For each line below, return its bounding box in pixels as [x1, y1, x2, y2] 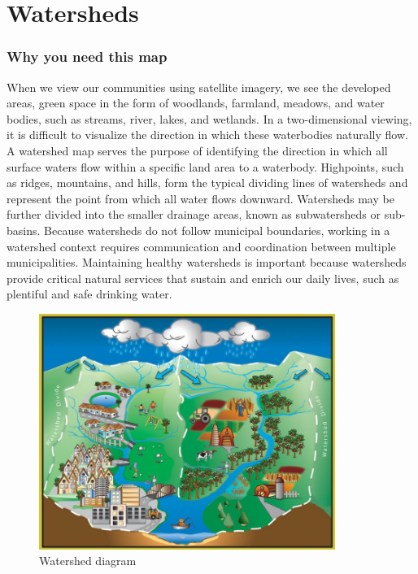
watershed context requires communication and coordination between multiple [7, 237, 396, 254]
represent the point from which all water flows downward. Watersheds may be [7, 189, 394, 207]
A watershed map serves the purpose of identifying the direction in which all [7, 141, 388, 159]
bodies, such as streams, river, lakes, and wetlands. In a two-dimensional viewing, [7, 110, 412, 127]
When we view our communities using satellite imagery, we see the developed [7, 78, 391, 95]
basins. [7, 221, 41, 238]
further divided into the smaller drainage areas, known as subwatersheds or [7, 206, 381, 223]
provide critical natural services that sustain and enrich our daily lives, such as [7, 269, 399, 286]
